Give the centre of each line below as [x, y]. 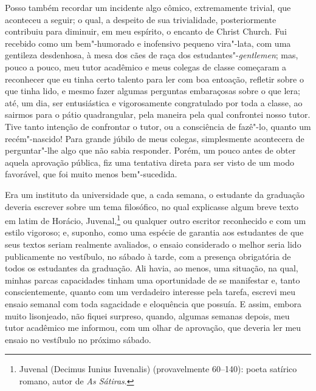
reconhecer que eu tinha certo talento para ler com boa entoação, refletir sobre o [154, 79]
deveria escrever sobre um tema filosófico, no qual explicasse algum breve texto [152, 206]
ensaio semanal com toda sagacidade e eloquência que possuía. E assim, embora [153, 303]
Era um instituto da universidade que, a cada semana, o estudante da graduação [155, 194]
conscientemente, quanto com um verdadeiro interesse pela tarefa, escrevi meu [150, 292]
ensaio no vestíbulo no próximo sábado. [78, 339]
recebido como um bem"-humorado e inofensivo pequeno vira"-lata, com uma [148, 43]
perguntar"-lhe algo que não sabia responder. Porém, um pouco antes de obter [150, 150]
